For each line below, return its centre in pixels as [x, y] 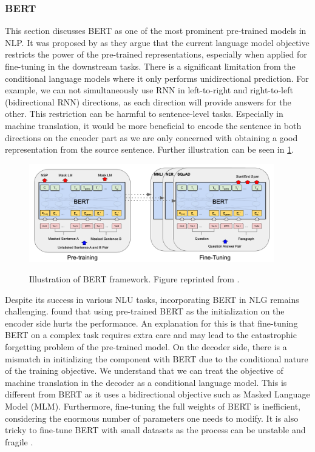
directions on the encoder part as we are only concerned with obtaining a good [151, 137]
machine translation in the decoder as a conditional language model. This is [146, 382]
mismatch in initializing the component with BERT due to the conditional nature [157, 358]
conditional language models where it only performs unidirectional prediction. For [157, 78]
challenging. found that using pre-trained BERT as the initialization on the [145, 311]
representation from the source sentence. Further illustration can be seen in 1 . [150, 149]
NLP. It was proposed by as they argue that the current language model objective [157, 42]
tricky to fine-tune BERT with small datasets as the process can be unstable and [155, 430]
